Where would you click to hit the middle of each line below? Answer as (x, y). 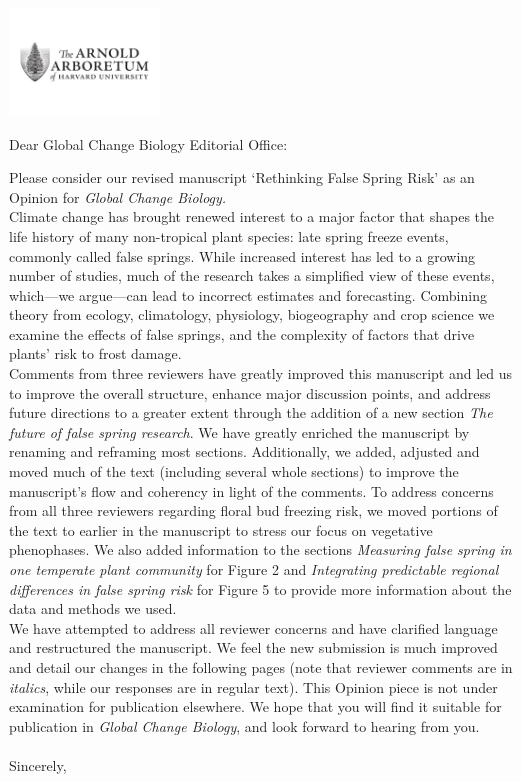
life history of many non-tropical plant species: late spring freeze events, (229, 235)
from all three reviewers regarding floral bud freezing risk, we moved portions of (253, 510)
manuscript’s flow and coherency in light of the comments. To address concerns (251, 490)
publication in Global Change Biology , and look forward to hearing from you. (244, 725)
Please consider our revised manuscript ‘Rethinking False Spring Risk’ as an (242, 177)
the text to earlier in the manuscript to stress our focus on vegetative (221, 529)
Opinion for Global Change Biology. (118, 196)
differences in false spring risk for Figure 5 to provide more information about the (260, 588)
